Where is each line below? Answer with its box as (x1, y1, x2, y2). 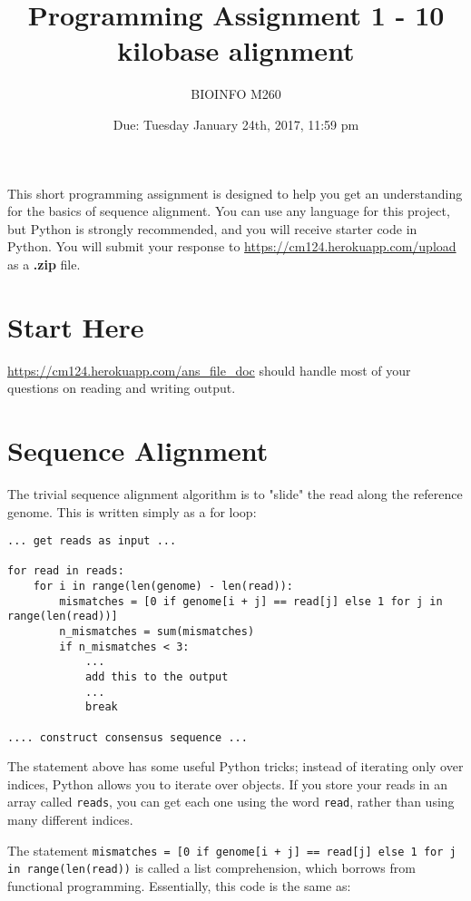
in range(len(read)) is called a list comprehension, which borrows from (7, 858, 416, 877)
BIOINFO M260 (191, 84, 281, 103)
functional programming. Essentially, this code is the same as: (7, 877, 351, 896)
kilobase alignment (117, 32, 355, 69)
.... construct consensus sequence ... (7, 730, 248, 744)
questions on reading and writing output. (7, 378, 236, 397)
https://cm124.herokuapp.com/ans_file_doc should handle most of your (7, 360, 411, 379)
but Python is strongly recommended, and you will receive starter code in (7, 219, 417, 238)
